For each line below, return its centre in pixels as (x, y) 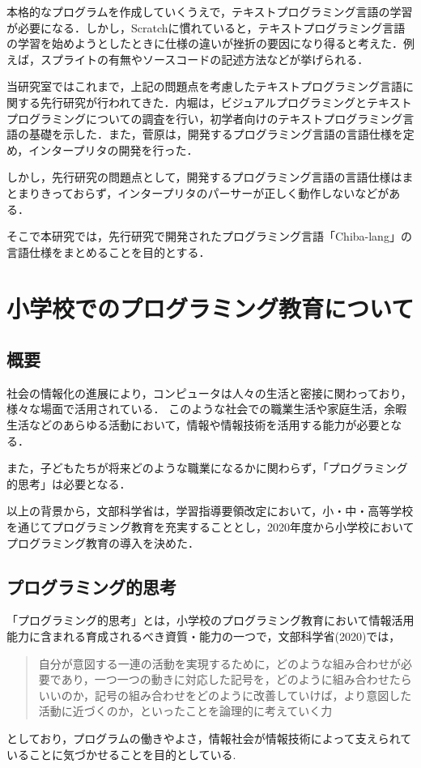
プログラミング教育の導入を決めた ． (103, 542)
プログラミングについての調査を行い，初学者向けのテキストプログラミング (205, 118)
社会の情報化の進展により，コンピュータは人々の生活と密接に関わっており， (209, 393)
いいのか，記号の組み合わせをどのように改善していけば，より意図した (225, 695)
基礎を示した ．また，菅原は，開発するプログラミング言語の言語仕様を (216, 134)
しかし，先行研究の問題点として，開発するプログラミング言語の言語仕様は (204, 177)
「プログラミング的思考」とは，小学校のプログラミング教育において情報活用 (210, 620)
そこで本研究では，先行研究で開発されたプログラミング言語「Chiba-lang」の (209, 236)
